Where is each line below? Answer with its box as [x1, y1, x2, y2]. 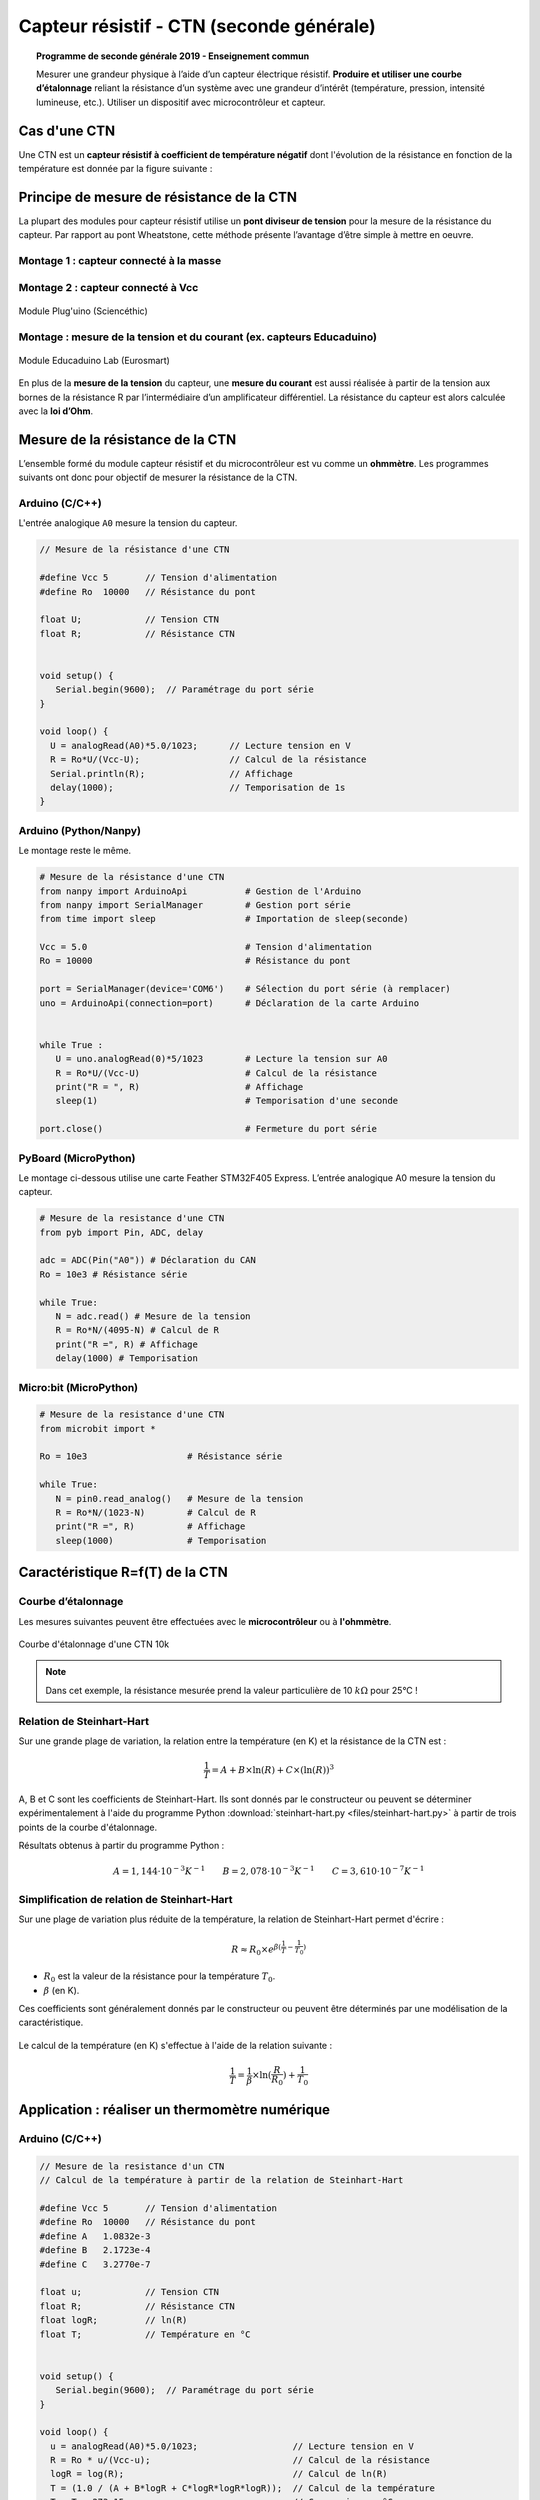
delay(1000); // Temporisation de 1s [50, 782, 346, 794]
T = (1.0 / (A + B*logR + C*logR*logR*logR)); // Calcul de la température [50, 2482, 435, 2494]
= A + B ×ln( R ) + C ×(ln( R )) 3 [211, 1762, 335, 1775]
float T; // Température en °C [39, 2328, 251, 2340]
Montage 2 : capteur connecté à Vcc [18, 280, 199, 294]
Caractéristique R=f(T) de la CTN [18, 1564, 229, 1581]
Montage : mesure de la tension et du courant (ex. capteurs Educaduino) [18, 330, 377, 344]
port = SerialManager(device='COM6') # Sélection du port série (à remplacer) [39, 983, 452, 995]
